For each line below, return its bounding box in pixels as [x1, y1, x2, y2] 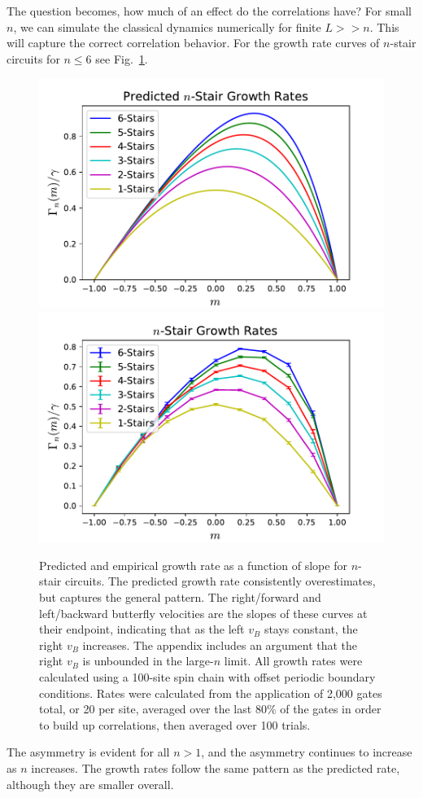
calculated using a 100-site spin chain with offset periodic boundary [39, 669, 376, 686]
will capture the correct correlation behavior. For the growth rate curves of [7, 34, 380, 51]
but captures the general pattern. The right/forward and [39, 589, 321, 606]
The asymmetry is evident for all [7, 743, 170, 761]
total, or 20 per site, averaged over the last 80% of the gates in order [39, 700, 382, 717]
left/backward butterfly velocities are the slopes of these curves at [39, 604, 368, 621]
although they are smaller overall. [7, 775, 174, 792]
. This [369, 18, 399, 35]
